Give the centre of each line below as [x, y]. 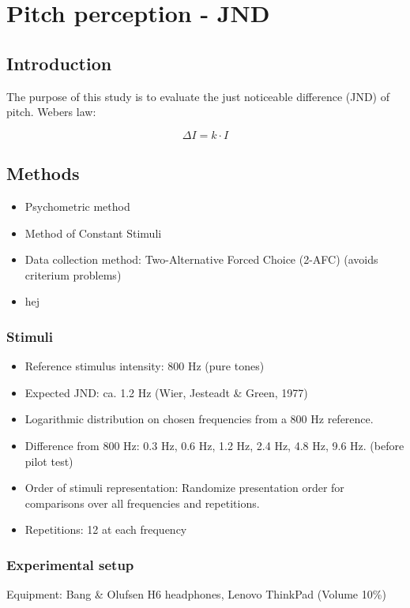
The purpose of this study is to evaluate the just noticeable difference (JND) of [198, 96]
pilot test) [49, 461]
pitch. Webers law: [51, 112]
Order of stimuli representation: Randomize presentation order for [184, 488]
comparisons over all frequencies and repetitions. [142, 503]
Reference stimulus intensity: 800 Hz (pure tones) [145, 366]
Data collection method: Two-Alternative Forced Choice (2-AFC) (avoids [201, 259]
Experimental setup [70, 564]
